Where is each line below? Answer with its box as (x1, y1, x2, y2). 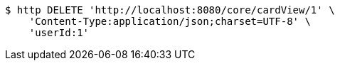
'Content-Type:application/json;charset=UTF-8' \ (28, 16, 311, 27)
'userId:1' (28, 27, 90, 38)
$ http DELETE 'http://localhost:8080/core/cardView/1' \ (5, 4, 335, 16)
